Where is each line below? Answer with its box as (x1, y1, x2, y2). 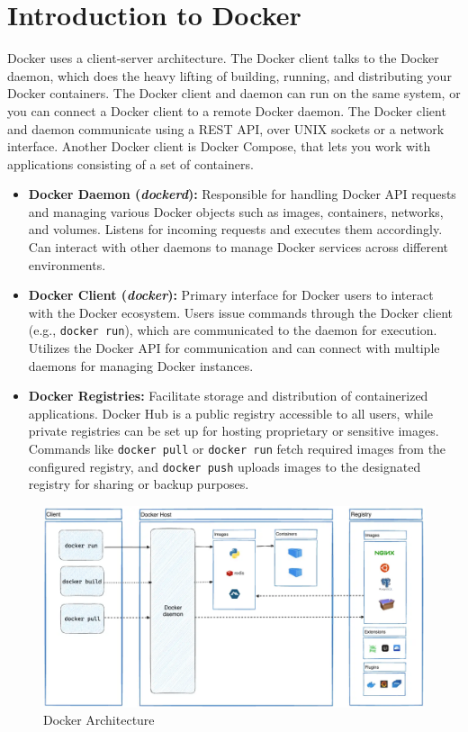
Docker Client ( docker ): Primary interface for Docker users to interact (28, 285, 434, 304)
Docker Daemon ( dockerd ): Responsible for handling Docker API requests (28, 185, 456, 203)
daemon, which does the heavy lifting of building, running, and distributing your (7, 66, 452, 85)
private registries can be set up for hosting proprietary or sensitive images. (28, 421, 439, 440)
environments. (28, 255, 106, 274)
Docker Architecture (43, 710, 155, 729)
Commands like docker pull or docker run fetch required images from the (28, 439, 446, 458)
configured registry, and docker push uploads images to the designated (28, 456, 421, 475)
